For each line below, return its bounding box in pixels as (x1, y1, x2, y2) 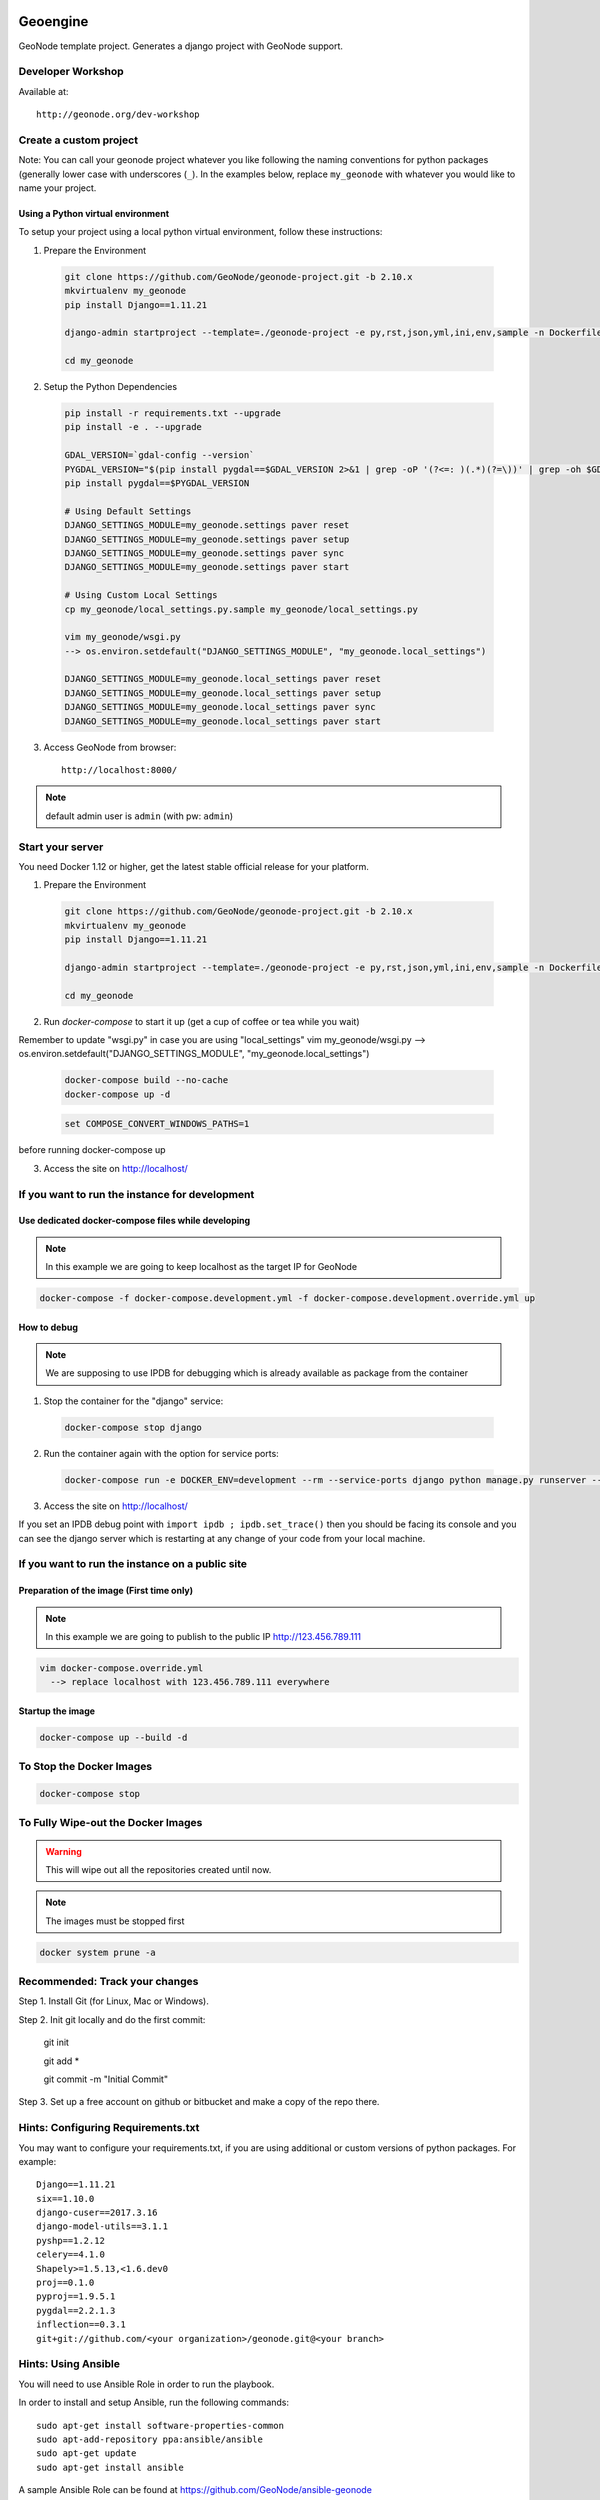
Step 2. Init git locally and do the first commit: (18, 2013, 206, 2025)
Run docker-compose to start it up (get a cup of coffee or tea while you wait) (43, 1015, 360, 1027)
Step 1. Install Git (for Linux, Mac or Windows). (18, 1995, 209, 2007)
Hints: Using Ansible (18, 2357, 120, 2371)
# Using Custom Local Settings (64, 590, 219, 601)
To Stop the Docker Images (18, 1760, 153, 1774)
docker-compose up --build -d (39, 1731, 188, 1743)
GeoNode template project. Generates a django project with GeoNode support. (18, 40, 344, 52)
